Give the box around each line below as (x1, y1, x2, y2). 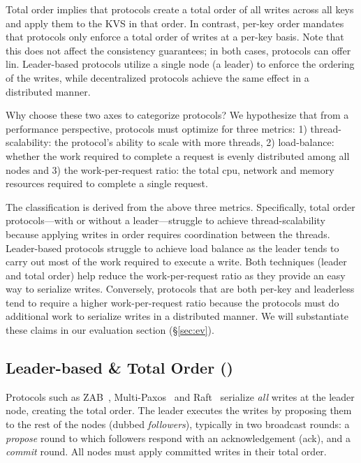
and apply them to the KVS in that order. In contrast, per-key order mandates (6, 15, 344, 30)
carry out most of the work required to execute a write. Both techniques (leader (6, 254, 347, 269)
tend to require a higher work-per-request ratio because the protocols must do (6, 295, 339, 309)
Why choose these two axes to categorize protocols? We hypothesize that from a (6, 108, 349, 122)
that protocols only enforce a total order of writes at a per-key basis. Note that (6, 29, 344, 44)
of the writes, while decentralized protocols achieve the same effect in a (6, 70, 309, 84)
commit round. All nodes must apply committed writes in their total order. (6, 444, 327, 459)
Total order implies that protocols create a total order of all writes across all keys (6, 2, 354, 16)
